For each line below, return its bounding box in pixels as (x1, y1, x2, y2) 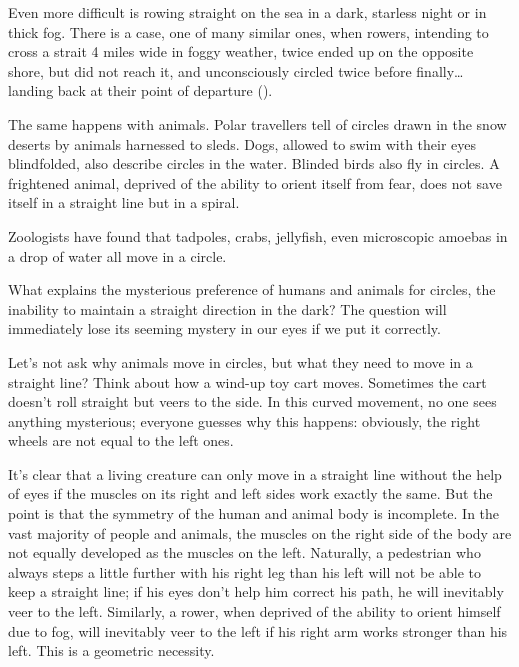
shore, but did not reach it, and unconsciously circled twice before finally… (8, 60, 464, 81)
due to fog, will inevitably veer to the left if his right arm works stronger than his (8, 620, 508, 641)
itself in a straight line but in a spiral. (8, 192, 240, 213)
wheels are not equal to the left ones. (8, 430, 234, 451)
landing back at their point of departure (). (8, 80, 273, 101)
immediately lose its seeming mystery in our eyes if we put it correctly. (8, 318, 441, 339)
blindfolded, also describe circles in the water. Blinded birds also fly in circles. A (8, 153, 500, 174)
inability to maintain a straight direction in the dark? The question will (8, 298, 447, 319)
